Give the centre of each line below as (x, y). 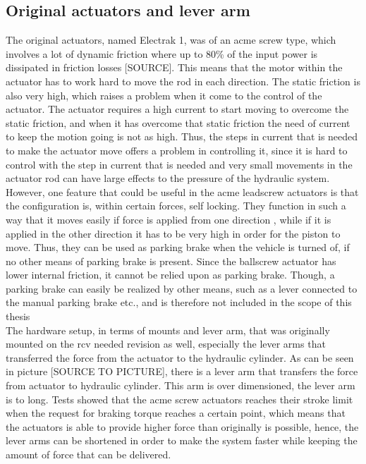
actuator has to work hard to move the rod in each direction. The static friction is (183, 81)
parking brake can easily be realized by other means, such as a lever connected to (182, 288)
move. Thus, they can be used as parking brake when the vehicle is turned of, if (178, 247)
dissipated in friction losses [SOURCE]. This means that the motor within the (174, 67)
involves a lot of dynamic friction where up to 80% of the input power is (162, 53)
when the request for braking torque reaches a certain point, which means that (176, 413)
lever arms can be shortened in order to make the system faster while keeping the (182, 440)
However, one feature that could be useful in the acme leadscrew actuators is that (182, 191)
